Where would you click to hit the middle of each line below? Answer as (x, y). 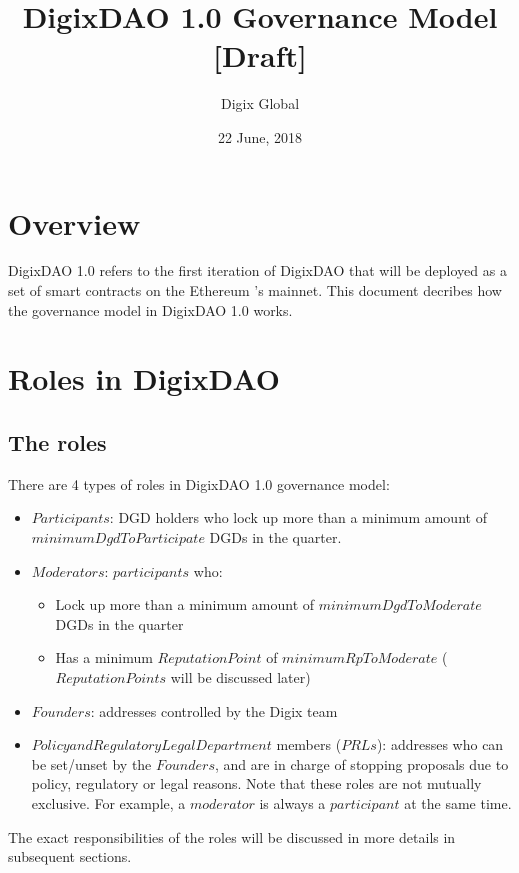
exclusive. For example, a (108, 802)
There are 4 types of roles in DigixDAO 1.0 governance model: (199, 483)
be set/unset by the (91, 763)
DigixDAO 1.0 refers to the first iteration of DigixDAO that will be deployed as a (257, 270)
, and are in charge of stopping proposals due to (361, 763)
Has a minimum (104, 657)
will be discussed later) (240, 676)
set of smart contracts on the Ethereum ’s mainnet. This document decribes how (255, 290)
